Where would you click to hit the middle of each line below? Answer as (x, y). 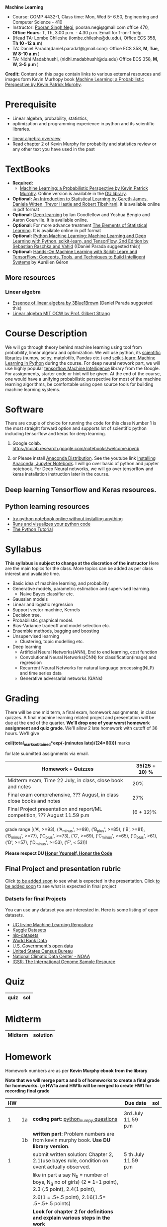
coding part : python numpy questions (75, 1120)
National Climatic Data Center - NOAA (51, 956)
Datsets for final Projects (36, 899)
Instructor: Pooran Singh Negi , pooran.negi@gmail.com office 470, (81, 27)
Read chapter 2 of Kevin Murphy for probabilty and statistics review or (84, 144)
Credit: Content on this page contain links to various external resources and (83, 74)
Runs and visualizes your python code (51, 524)
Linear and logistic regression (43, 604)
